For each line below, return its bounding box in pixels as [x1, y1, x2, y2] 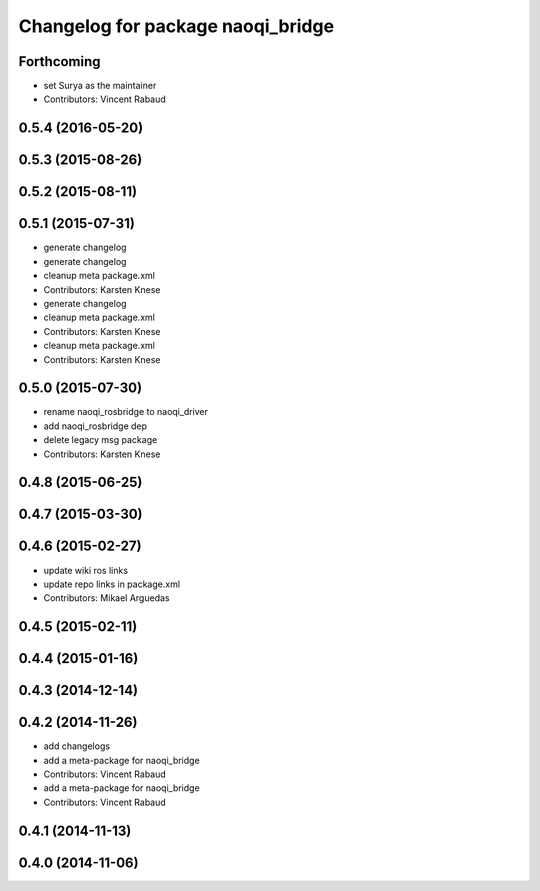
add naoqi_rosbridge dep [43, 420, 148, 432]
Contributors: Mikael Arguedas [43, 592, 170, 604]
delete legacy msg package [43, 434, 158, 446]
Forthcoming [18, 53, 101, 70]
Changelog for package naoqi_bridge [18, 15, 335, 37]
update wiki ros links [43, 564, 129, 576]
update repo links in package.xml [43, 578, 180, 590]
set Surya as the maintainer [43, 80, 157, 92]
